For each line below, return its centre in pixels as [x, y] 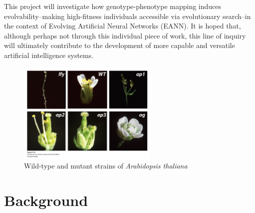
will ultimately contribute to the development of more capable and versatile [120, 45]
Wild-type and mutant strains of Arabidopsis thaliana [106, 166]
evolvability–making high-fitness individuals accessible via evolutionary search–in [127, 16]
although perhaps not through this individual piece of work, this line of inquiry [125, 35]
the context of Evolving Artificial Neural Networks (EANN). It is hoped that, [123, 26]
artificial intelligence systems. [49, 55]
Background [46, 200]
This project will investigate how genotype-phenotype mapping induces [113, 6]
